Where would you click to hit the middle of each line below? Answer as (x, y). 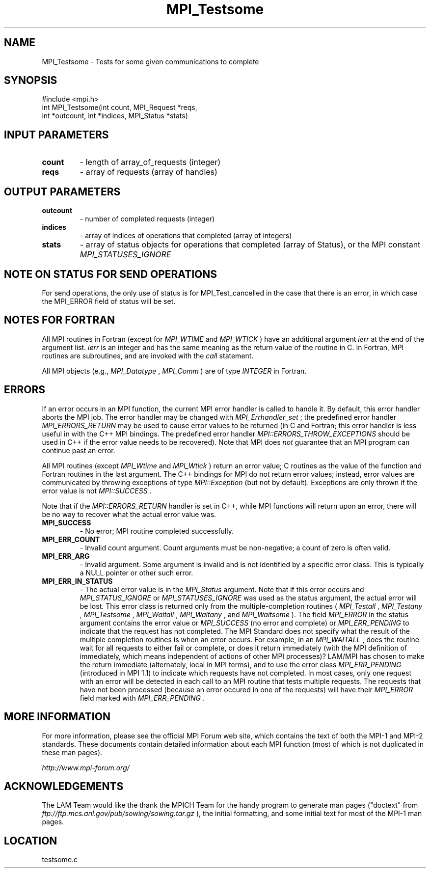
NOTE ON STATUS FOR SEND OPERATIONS (111, 274)
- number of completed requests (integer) (147, 219)
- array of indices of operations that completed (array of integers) (186, 236)
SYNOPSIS (31, 81)
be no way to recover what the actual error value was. (129, 514)
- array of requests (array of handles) (148, 172)
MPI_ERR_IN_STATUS (77, 581)
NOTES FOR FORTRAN (60, 320)
